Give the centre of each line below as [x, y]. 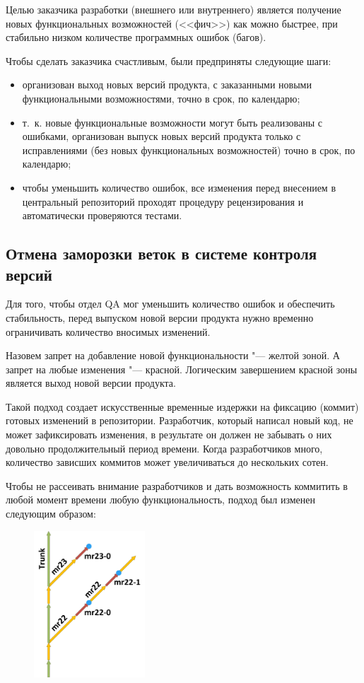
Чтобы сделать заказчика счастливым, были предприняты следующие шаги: [169, 60]
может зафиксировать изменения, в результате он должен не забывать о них [169, 434]
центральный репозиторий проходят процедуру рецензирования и [163, 201]
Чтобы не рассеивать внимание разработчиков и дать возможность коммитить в [177, 485]
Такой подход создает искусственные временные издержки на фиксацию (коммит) [182, 406]
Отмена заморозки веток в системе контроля [162, 253]
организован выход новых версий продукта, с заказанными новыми [167, 84]
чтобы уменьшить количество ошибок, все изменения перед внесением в [179, 187]
